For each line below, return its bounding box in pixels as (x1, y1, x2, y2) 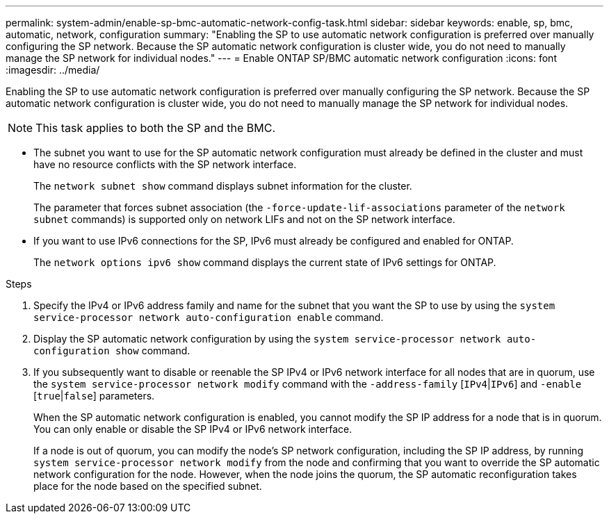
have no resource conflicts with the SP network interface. (33, 158, 297, 170)
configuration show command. (33, 345, 190, 356)
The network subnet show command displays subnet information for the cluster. (33, 180, 412, 192)
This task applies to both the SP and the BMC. (35, 121, 276, 135)
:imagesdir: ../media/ (6, 64, 100, 76)
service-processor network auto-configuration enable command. (33, 311, 384, 323)
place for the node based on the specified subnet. (33, 480, 262, 492)
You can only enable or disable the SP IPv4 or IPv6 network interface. (33, 423, 352, 435)
